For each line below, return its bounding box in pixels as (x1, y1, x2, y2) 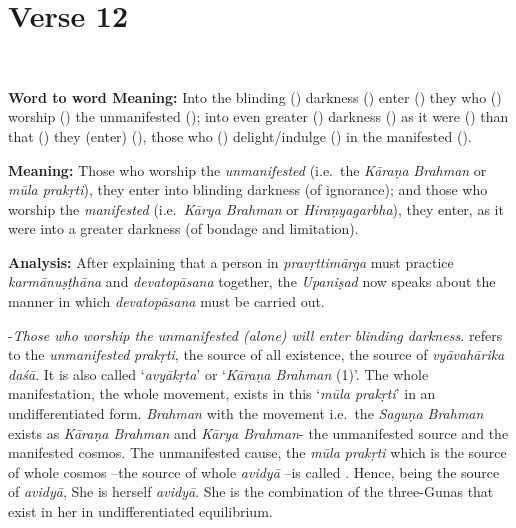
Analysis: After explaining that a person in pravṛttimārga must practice (8, 251, 454, 272)
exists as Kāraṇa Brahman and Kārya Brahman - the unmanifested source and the (8, 422, 509, 443)
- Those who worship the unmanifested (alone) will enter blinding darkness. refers (8, 324, 503, 345)
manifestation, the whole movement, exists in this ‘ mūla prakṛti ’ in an (8, 383, 436, 404)
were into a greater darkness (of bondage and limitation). (8, 218, 359, 239)
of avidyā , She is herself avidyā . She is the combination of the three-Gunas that (8, 481, 494, 502)
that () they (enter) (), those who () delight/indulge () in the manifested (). (8, 125, 472, 146)
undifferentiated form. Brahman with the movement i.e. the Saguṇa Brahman (8, 403, 484, 424)
